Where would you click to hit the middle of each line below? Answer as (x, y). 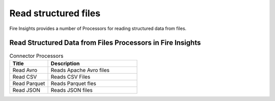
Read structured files (55, 13)
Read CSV (25, 77)
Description (65, 63)
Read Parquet (29, 83)
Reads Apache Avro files (80, 70)
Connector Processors (36, 56)
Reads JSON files (72, 90)
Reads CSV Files (71, 77)
